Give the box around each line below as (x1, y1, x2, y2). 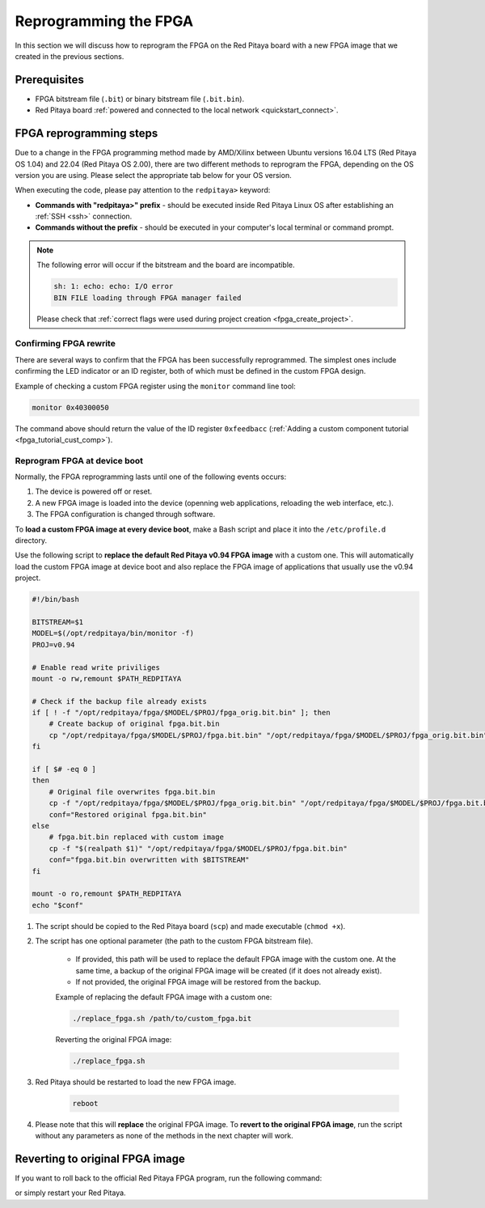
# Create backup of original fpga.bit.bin (48, 719, 220, 728)
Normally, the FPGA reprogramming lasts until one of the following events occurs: (15, 472, 287, 481)
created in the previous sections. (15, 51, 124, 61)
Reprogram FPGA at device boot (15, 455, 144, 466)
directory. (15, 536, 48, 545)
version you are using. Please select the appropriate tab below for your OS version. (15, 170, 292, 180)
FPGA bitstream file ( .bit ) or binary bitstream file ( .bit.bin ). (35, 94, 245, 104)
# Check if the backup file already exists (32, 697, 208, 706)
